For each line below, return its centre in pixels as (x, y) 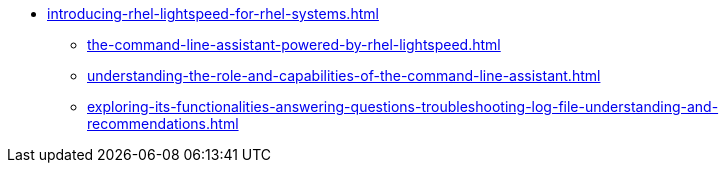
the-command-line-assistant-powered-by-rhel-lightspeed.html (294, 44)
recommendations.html (163, 123)
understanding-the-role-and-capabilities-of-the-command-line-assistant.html (344, 75)
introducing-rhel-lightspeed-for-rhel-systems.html (213, 13)
